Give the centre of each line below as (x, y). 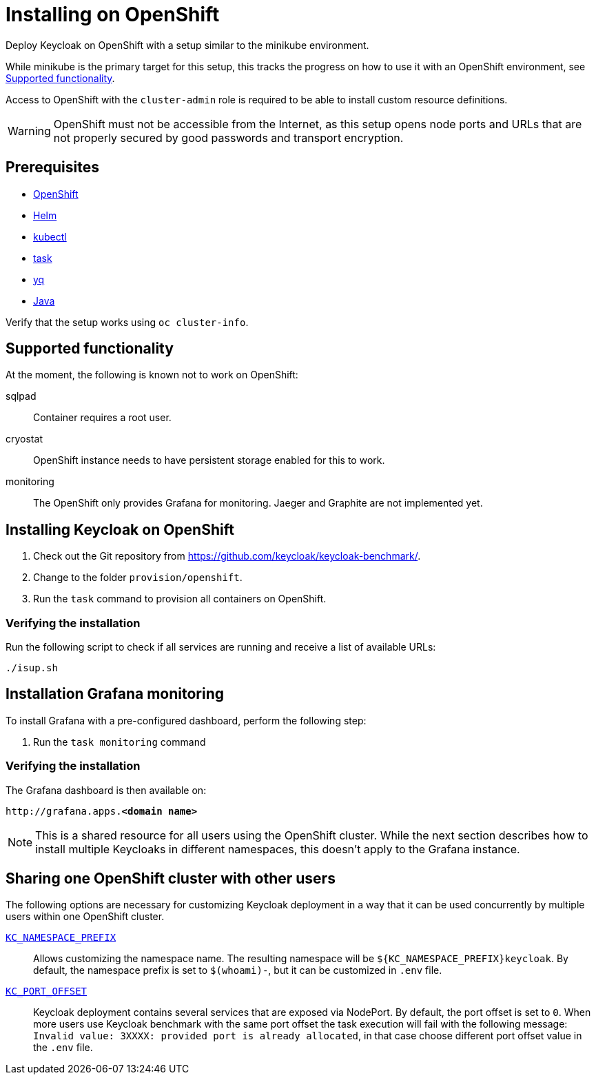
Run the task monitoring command (120, 742)
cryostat (24, 439)
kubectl (50, 236)
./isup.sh (32, 668)
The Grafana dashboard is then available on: (106, 790)
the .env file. (63, 1048)
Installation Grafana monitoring (115, 694)
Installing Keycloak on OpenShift (120, 529)
